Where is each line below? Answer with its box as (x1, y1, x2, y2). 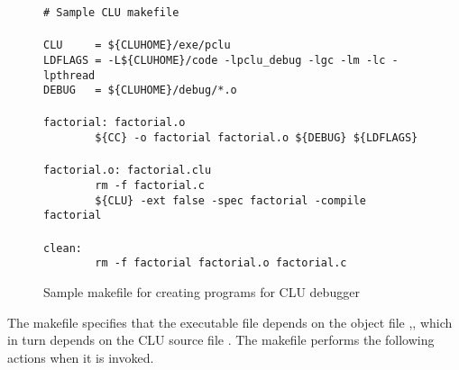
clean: (43, 241, 82, 255)
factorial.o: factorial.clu (43, 164, 212, 177)
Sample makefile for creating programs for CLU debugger (43, 282, 360, 301)
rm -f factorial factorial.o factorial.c (95, 257, 347, 270)
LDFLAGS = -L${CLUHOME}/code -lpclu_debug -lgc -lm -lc (43, 53, 386, 67)
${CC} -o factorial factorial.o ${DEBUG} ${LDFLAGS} (95, 131, 418, 145)
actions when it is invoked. (7, 347, 154, 366)
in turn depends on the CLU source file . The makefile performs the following (7, 330, 435, 349)
